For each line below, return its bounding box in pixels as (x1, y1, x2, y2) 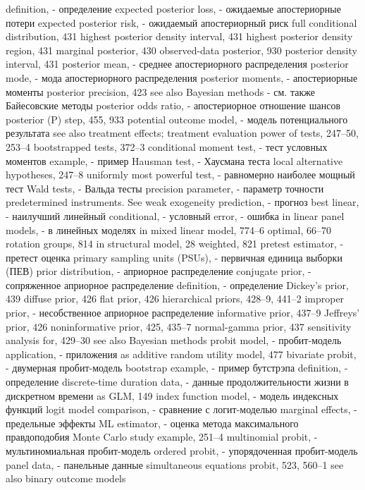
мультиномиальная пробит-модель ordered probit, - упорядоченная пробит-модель (6, 443, 358, 458)
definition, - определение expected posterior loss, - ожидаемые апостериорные (6, 1, 341, 16)
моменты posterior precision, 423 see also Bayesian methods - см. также (6, 84, 315, 99)
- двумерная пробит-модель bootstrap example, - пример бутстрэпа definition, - (6, 360, 348, 375)
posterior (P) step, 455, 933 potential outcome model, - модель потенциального (6, 111, 348, 126)
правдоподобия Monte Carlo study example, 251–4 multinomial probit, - (6, 429, 318, 444)
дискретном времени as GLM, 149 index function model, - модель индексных (6, 388, 339, 403)
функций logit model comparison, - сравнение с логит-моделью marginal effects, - (6, 402, 358, 417)
